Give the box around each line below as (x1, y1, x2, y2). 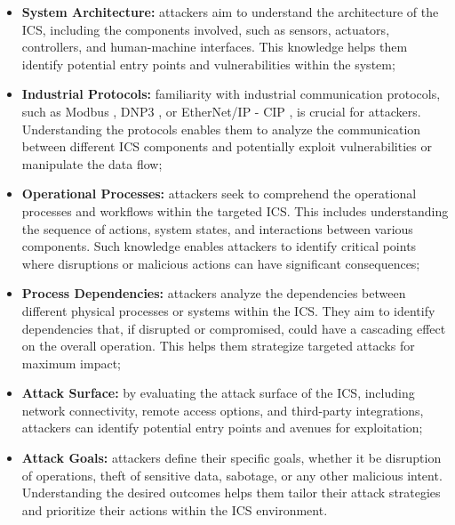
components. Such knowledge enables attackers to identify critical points (21, 237, 417, 255)
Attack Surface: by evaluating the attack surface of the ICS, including (21, 384, 415, 402)
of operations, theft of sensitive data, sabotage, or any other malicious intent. (21, 465, 443, 484)
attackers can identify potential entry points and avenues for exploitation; (21, 418, 423, 437)
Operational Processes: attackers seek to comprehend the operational (21, 184, 417, 203)
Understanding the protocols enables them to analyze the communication (21, 119, 421, 138)
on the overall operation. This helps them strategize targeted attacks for (21, 336, 415, 355)
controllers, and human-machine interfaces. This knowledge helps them (21, 37, 408, 56)
